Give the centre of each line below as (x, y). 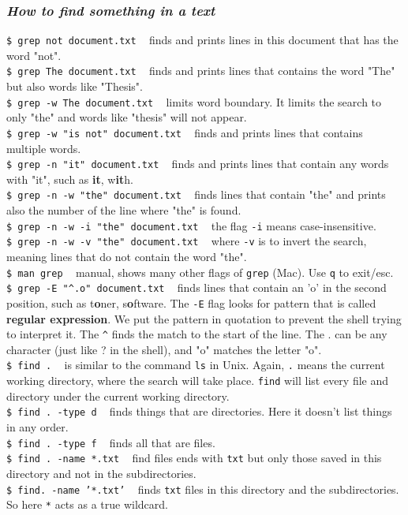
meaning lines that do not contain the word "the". (127, 257)
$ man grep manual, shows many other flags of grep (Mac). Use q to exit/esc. (200, 272)
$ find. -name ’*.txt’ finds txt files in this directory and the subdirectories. (203, 489)
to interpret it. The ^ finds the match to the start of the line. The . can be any (197, 334)
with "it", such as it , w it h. (70, 179)
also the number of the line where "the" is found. (124, 210)
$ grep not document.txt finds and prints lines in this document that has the (202, 40)
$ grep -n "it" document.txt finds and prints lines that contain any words (198, 164)
